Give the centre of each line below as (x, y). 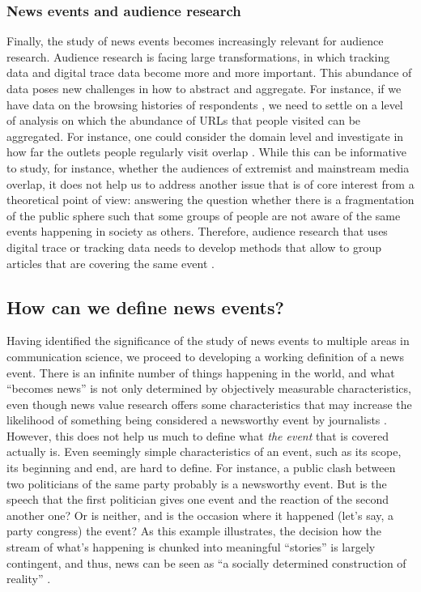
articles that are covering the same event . (111, 263)
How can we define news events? (145, 307)
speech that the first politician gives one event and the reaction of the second (198, 499)
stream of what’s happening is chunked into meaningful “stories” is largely (191, 547)
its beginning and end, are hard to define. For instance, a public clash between (201, 468)
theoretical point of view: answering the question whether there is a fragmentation (210, 200)
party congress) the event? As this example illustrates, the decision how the (194, 531)
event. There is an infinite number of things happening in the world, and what (201, 372)
